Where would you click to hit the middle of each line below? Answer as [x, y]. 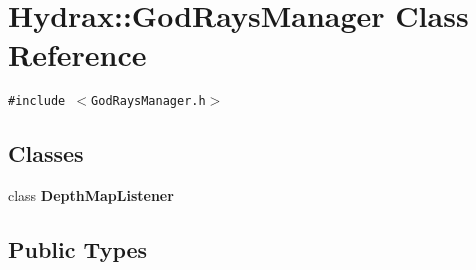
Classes [46, 153]
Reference [77, 54]
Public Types [78, 249]
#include [37, 101]
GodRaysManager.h [148, 101]
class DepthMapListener [91, 195]
